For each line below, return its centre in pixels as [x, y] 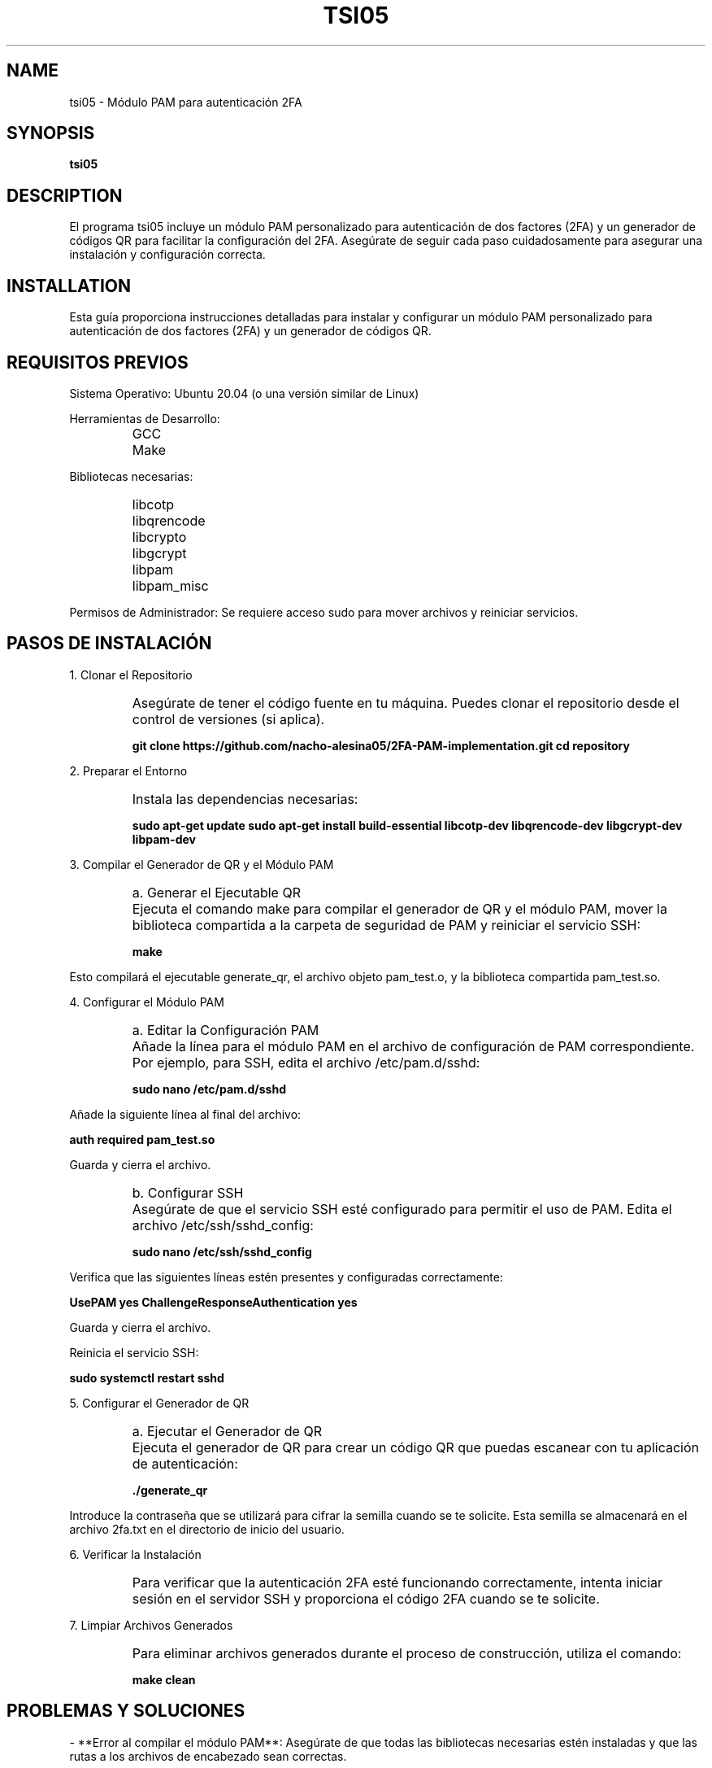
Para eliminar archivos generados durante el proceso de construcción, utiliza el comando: [407, 1653]
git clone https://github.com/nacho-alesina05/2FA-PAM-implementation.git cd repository [381, 745]
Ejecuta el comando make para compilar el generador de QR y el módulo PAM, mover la [399, 908]
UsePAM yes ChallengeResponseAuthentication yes [213, 1302]
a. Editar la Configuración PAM [226, 1030]
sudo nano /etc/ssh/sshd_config [222, 1251]
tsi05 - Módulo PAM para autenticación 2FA [186, 102]
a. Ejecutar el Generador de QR [227, 1431]
